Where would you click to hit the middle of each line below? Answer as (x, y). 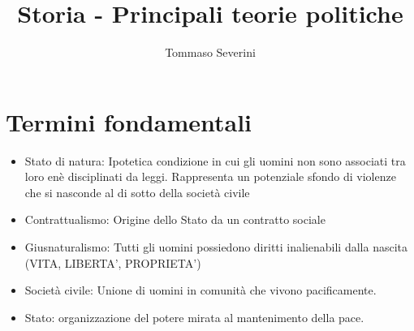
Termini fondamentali (129, 121)
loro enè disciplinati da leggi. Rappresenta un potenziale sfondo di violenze (210, 176)
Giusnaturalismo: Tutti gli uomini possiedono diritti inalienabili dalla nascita (216, 247)
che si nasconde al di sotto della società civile (137, 192)
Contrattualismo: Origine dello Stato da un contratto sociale (175, 219)
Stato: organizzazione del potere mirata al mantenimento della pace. (194, 317)
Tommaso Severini (210, 52)
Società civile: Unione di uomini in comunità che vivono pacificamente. (201, 290)
